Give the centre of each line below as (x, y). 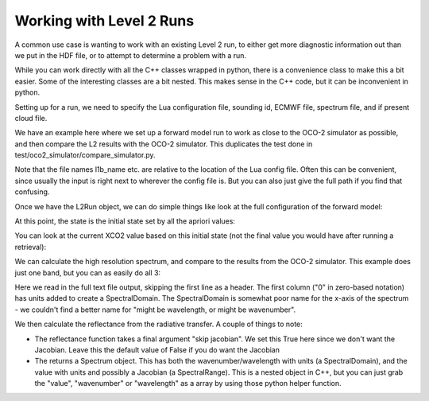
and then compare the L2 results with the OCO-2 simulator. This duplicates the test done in (164, 144)
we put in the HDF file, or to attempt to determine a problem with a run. (130, 55)
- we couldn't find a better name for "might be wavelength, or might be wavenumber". (155, 310)
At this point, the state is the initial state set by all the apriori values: (125, 221)
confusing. (32, 192)
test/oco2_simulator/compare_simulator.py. (85, 155)
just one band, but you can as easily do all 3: (88, 273)
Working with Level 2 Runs (104, 21)
